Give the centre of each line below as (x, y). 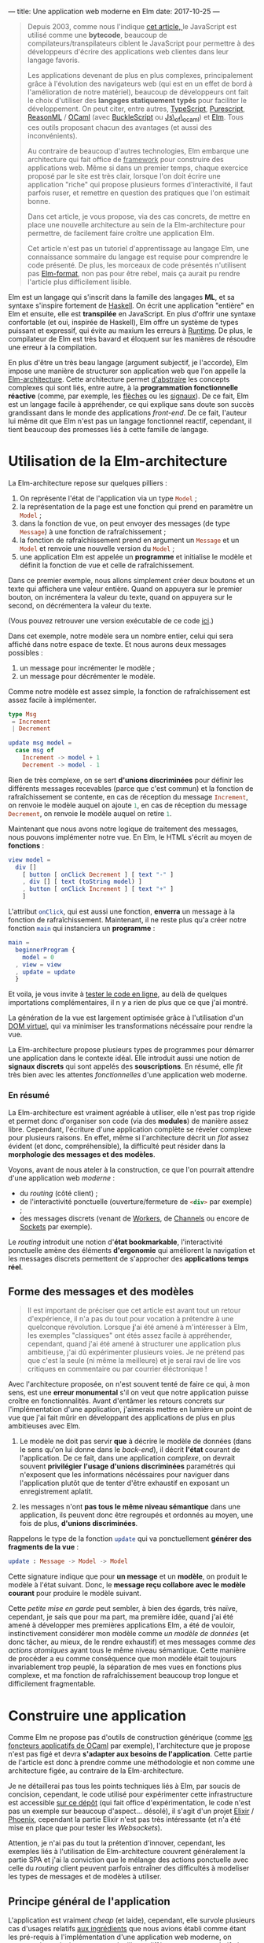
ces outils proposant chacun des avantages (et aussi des (119, 127)
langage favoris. (53, 60)
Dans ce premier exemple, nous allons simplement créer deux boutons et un (132, 580)
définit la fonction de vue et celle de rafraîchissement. (107, 565)
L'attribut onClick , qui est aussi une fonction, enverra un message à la (122, 911)
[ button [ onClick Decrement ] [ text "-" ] (98, 874)
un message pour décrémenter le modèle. (87, 676)
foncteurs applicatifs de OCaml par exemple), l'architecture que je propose (129, 1745)
